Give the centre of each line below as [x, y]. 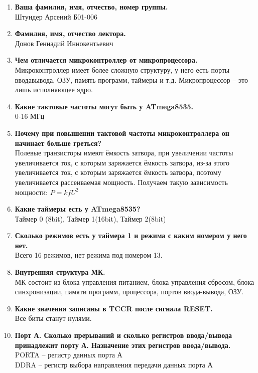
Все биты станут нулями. [53, 318]
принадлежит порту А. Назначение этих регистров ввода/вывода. [123, 345]
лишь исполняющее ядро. [54, 89]
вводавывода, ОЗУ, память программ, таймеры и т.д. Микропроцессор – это [131, 79]
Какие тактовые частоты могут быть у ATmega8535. [104, 106]
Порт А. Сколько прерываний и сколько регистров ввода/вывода [123, 335]
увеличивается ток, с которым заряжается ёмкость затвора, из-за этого [122, 162]
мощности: [31, 192]
